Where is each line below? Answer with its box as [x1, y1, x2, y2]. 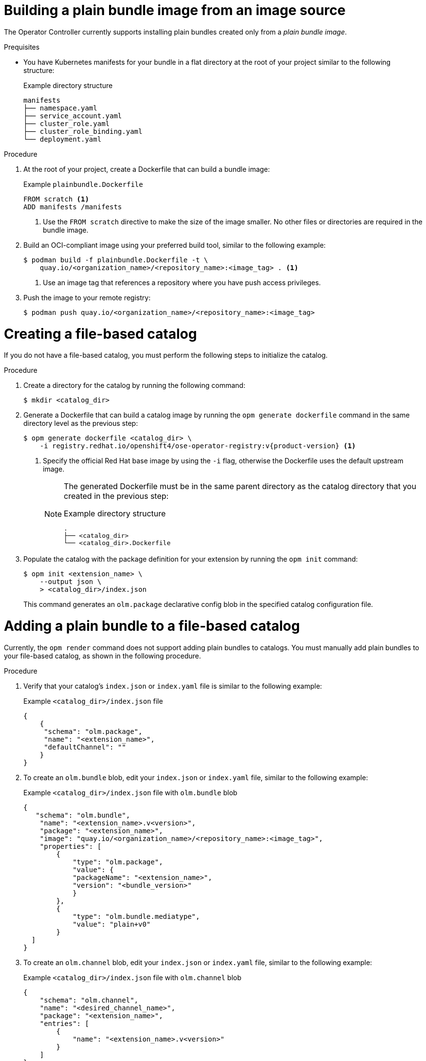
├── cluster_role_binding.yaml [23, 127, 143, 135]
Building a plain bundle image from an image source [4, 2, 346, 18]
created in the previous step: [64, 491, 169, 501]
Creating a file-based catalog [4, 325, 197, 342]
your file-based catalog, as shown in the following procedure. [4, 651, 201, 660]
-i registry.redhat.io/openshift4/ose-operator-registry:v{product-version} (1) [39, 442, 356, 450]
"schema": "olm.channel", [39, 996, 139, 1004]
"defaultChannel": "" [44, 743, 126, 751]
